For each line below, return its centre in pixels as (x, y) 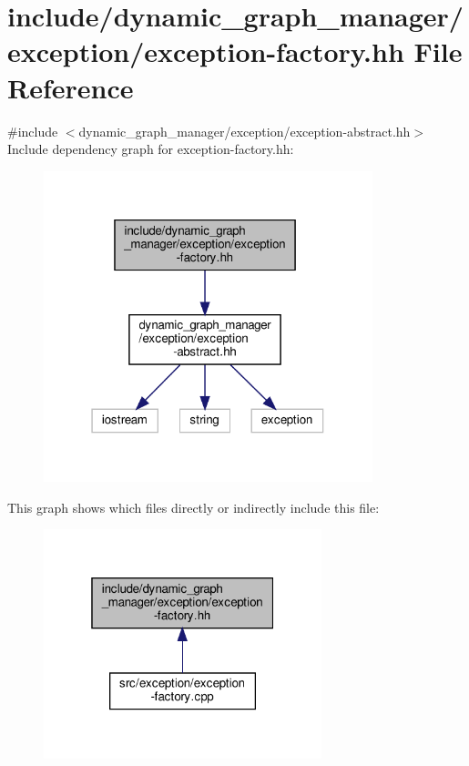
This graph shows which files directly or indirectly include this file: (194, 507)
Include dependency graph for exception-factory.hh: (151, 149)
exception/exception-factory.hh (206, 51)
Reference (71, 87)
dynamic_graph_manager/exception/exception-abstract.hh (245, 131)
